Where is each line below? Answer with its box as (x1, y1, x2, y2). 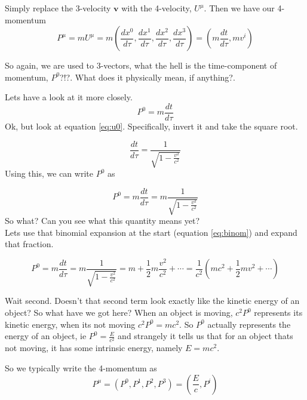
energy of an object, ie (5, 330, 87, 342)
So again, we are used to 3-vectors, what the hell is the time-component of (5, 59, 277, 72)
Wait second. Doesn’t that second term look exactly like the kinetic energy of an (5, 294, 300, 307)
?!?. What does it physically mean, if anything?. (60, 70, 235, 83)
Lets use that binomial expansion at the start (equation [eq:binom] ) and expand (5, 226, 297, 238)
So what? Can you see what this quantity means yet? (5, 214, 200, 227)
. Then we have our (204, 2, 275, 14)
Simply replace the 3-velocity (5, 2, 111, 14)
